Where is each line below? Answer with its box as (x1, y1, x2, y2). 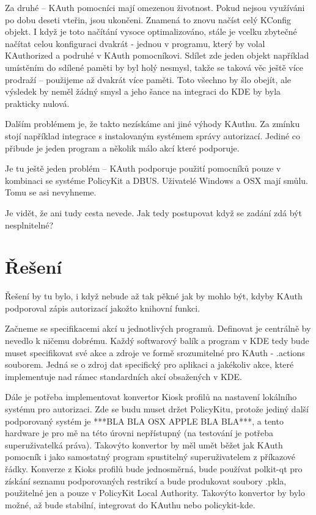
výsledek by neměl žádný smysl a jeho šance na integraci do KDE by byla (5, 85, 281, 98)
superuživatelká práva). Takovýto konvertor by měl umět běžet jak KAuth (5, 438, 283, 451)
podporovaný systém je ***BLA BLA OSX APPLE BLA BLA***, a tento (5, 414, 284, 427)
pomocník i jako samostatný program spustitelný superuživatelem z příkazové (5, 450, 295, 463)
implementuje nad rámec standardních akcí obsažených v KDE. (5, 370, 242, 382)
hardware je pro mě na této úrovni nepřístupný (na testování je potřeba (5, 426, 274, 439)
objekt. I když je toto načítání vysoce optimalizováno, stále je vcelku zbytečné (5, 25, 297, 38)
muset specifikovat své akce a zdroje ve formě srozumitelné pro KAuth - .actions (5, 346, 305, 359)
